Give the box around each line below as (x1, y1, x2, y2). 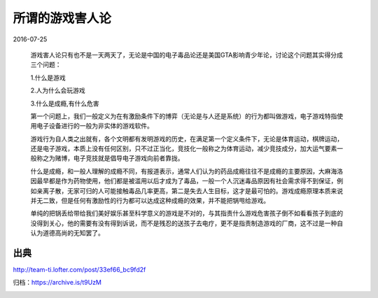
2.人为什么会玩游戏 (30, 86, 85, 94)
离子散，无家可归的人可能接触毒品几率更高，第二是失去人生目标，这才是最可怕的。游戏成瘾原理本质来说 (42, 186, 343, 195)
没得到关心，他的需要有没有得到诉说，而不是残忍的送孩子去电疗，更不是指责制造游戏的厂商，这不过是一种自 (30, 219, 343, 227)
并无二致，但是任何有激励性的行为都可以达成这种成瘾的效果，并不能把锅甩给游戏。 (30, 197, 269, 205)
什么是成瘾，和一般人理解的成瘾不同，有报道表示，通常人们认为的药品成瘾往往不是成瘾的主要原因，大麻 (30, 166, 331, 175)
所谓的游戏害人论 (13, 10, 112, 26)
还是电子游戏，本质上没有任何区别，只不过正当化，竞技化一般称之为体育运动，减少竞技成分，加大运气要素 (30, 144, 337, 153)
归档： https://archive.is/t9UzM (13, 278, 101, 287)
